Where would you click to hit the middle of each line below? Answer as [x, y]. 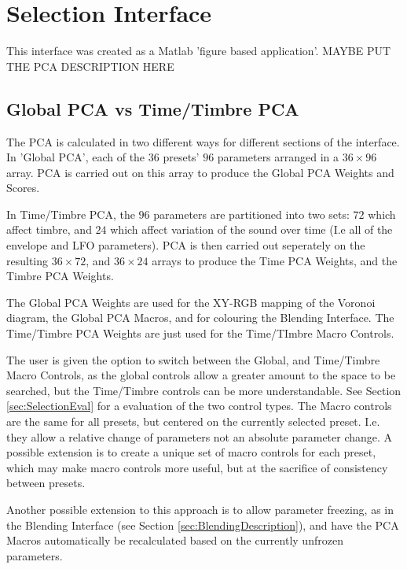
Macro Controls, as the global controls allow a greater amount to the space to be [201, 375]
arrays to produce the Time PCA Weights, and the [275, 260]
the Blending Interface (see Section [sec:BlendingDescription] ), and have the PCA [203, 525]
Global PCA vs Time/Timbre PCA [153, 108]
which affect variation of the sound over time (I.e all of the [251, 229]
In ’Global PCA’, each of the [76, 157]
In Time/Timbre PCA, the [71, 214]
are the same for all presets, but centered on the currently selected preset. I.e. [193, 421]
